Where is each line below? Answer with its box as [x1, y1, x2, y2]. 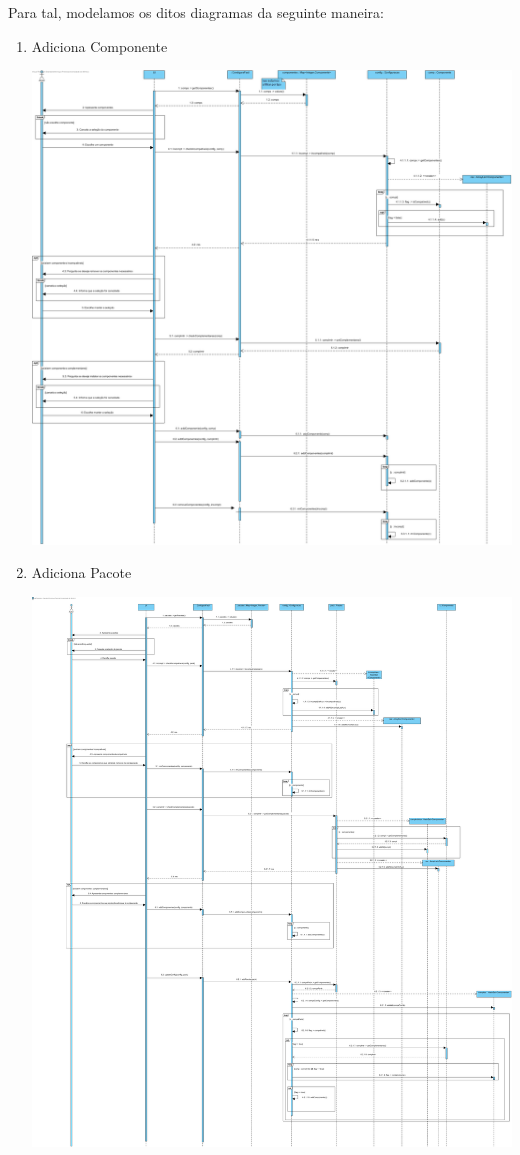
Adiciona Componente [31, 35, 168, 56]
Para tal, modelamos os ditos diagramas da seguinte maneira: [8, 2, 384, 22]
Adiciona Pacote [31, 562, 132, 583]
